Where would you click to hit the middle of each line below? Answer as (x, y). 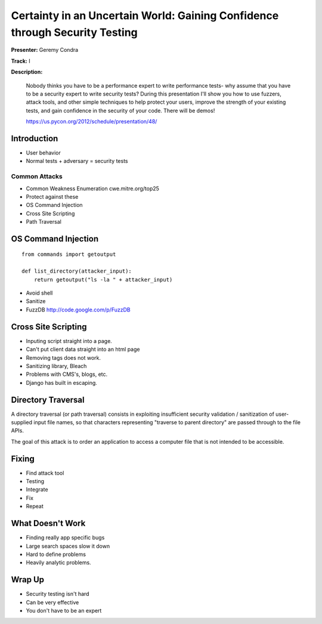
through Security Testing (75, 32)
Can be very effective (52, 602)
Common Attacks (37, 177)
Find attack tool (45, 473)
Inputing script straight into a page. (69, 341)
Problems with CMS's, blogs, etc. (67, 374)
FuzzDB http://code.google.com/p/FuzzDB (78, 310)
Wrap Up (28, 580)
